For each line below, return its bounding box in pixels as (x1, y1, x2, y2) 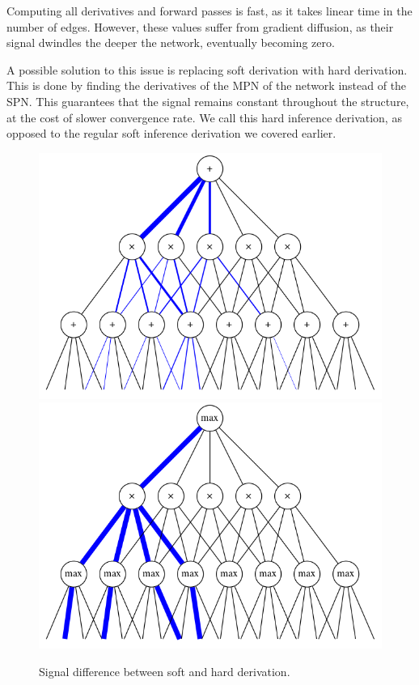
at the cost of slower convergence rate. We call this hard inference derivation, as (6, 108, 402, 126)
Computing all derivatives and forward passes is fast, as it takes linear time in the (6, 2, 413, 19)
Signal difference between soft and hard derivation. (39, 662, 290, 679)
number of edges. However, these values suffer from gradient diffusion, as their (6, 18, 394, 35)
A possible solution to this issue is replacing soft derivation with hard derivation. (6, 61, 408, 78)
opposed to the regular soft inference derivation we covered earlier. (6, 125, 336, 142)
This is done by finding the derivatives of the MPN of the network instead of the (6, 77, 407, 94)
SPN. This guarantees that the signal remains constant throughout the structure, (6, 92, 409, 109)
